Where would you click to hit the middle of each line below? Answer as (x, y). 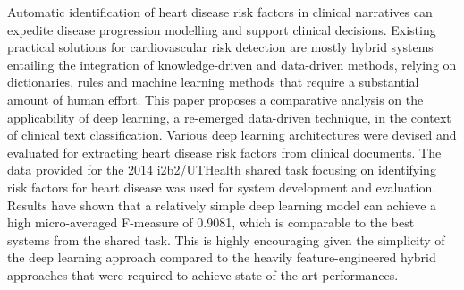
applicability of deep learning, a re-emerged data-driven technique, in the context (229, 117)
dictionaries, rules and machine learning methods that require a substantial (213, 82)
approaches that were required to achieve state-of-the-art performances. (203, 274)
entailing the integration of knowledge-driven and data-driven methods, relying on (232, 64)
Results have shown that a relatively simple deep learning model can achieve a (222, 205)
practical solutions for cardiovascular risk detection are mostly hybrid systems (220, 47)
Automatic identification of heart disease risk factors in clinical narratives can (220, 12)
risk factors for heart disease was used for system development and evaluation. (222, 187)
